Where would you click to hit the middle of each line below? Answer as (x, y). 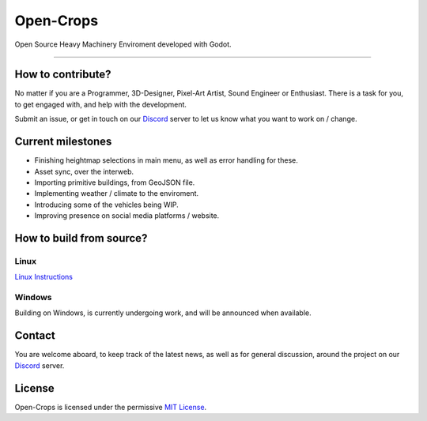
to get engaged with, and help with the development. (101, 104)
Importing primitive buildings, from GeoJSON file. (115, 182)
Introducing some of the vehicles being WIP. (106, 205)
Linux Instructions (44, 277)
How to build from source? (81, 238)
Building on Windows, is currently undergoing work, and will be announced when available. (163, 313)
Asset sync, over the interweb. (84, 171)
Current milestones (63, 142)
